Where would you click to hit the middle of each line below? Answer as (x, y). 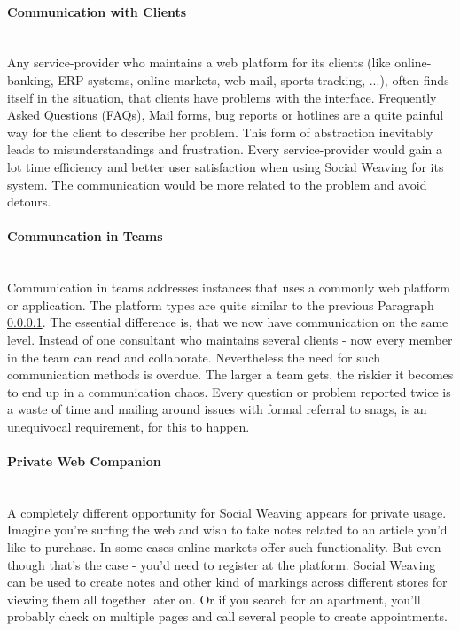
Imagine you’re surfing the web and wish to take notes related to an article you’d (227, 530)
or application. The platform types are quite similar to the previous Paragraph (221, 304)
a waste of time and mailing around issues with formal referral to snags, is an (217, 409)
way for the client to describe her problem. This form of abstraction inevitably (220, 132)
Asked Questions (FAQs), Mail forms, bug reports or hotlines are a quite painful (226, 115)
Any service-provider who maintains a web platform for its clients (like (199, 62)
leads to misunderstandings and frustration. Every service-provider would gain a (225, 149)
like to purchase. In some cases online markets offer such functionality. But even (224, 547)
